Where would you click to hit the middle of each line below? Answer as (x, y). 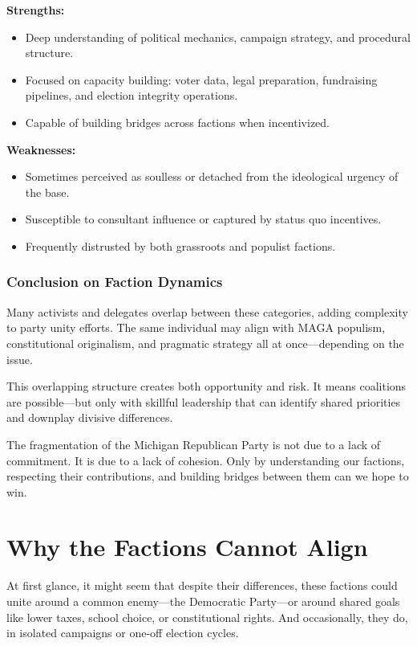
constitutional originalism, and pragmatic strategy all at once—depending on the (205, 343)
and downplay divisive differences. (90, 417)
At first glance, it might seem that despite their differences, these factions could (202, 585)
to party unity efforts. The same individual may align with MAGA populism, (196, 327)
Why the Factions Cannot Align (187, 547)
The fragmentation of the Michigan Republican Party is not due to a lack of (194, 444)
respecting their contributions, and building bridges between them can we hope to (208, 476)
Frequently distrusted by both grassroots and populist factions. (180, 245)
